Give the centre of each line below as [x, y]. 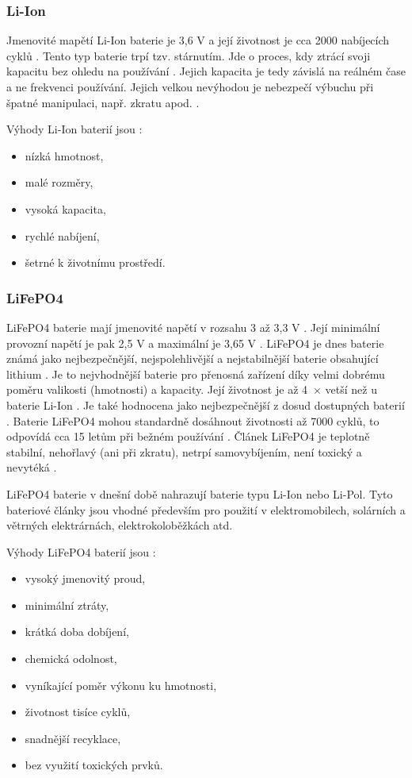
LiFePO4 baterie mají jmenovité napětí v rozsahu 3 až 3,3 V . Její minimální [193, 327]
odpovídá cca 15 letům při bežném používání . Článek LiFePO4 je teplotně [188, 436]
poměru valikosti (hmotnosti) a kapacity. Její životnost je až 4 [157, 389]
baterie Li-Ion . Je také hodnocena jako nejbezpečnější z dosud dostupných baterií [206, 404]
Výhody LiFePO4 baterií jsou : [81, 551]
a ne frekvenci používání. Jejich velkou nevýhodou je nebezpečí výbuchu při [190, 87]
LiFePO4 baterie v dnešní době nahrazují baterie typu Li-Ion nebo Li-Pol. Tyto [200, 493]
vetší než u [351, 389]
